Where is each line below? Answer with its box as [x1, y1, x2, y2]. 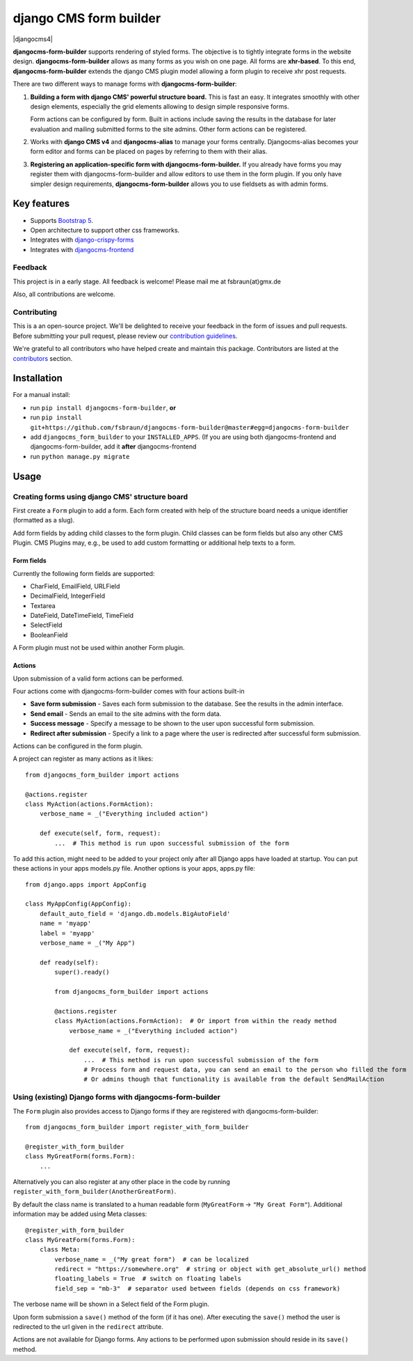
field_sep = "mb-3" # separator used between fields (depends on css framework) [54, 1284, 341, 1292]
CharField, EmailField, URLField [30, 582, 120, 590]
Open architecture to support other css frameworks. [30, 226, 180, 234]
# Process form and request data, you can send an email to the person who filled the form [83, 1066, 407, 1074]
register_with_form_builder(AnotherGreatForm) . [13, 1188, 177, 1196]
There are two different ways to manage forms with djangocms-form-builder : [13, 80, 237, 88]
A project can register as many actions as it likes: [13, 754, 154, 763]
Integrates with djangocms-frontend [30, 245, 134, 254]
